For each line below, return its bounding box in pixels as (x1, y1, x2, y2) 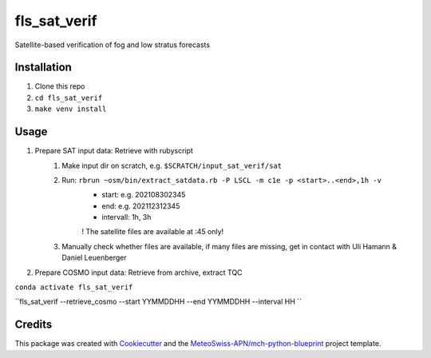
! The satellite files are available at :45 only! (81, 227, 224, 237)
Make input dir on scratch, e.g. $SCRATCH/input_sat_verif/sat (61, 161, 283, 170)
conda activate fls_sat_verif (14, 283, 133, 292)
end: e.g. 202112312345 (101, 201, 180, 211)
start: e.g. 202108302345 (101, 190, 186, 200)
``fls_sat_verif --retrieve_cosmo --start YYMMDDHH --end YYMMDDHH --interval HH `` (14, 296, 302, 307)
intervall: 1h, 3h (101, 213, 152, 222)
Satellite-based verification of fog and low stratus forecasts (14, 40, 211, 50)
